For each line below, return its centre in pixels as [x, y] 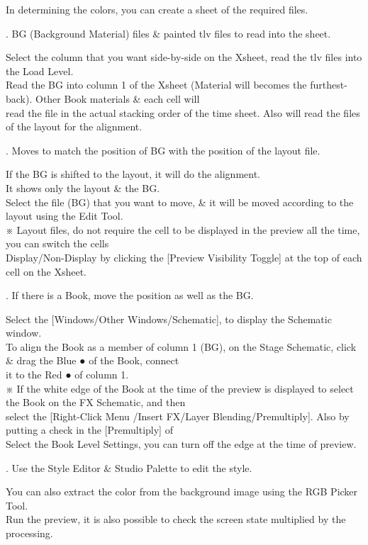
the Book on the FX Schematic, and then [96, 402]
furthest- [329, 85]
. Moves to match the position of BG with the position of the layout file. [163, 150]
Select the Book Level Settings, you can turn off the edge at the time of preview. [181, 444]
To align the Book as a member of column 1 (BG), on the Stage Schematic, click [181, 346]
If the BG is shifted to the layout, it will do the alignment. [133, 174]
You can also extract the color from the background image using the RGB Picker [182, 491]
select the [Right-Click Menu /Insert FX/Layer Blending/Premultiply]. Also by [178, 416]
